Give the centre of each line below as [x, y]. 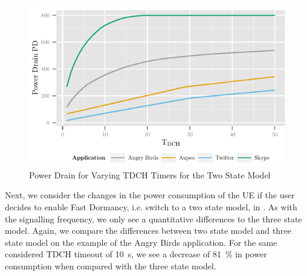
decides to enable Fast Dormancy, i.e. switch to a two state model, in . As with [151, 207]
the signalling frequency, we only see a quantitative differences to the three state [153, 218]
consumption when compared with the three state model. [111, 266]
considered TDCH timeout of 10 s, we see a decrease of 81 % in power [136, 254]
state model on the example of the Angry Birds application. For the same [141, 242]
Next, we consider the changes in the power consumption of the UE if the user [150, 195]
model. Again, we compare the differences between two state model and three [148, 231]
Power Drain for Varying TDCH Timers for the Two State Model [150, 174]
